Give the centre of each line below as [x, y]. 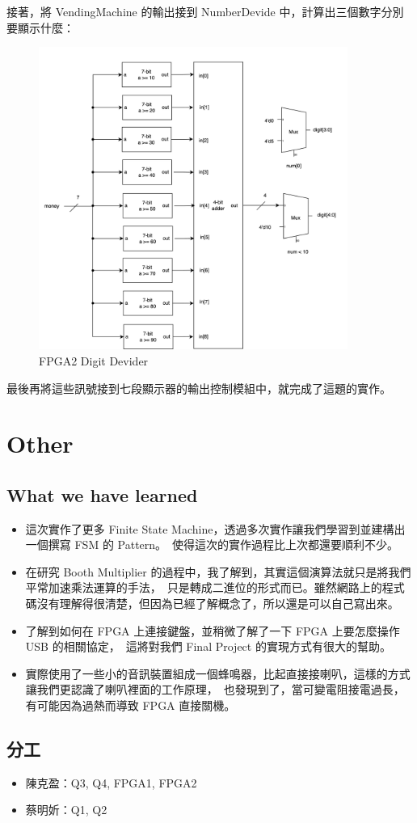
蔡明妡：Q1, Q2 [66, 810]
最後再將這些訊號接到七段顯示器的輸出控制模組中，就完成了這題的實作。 [199, 388]
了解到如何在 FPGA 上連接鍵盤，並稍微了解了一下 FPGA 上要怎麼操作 [213, 630]
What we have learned [102, 494]
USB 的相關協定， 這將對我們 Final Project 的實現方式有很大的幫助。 [208, 646]
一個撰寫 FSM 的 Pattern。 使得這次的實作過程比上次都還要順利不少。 [212, 544]
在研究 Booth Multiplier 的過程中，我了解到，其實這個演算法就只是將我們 [218, 571]
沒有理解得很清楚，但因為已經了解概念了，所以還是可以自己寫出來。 [218, 604]
